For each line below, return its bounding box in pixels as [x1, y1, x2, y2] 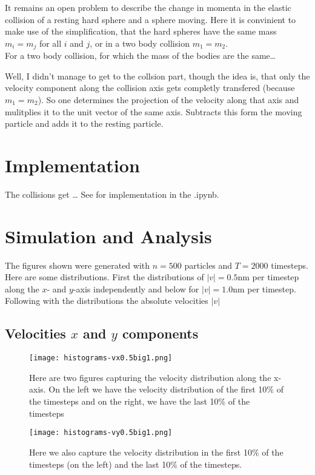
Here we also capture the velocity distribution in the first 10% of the [29, 445, 283, 458]
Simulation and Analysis [5, 223, 212, 248]
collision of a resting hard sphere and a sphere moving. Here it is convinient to [5, 13, 296, 25]
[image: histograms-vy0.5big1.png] [29, 428, 173, 437]
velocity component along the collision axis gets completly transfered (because [5, 81, 295, 94]
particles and [184, 258, 233, 271]
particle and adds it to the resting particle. [5, 117, 164, 130]
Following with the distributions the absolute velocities [5, 294, 208, 307]
